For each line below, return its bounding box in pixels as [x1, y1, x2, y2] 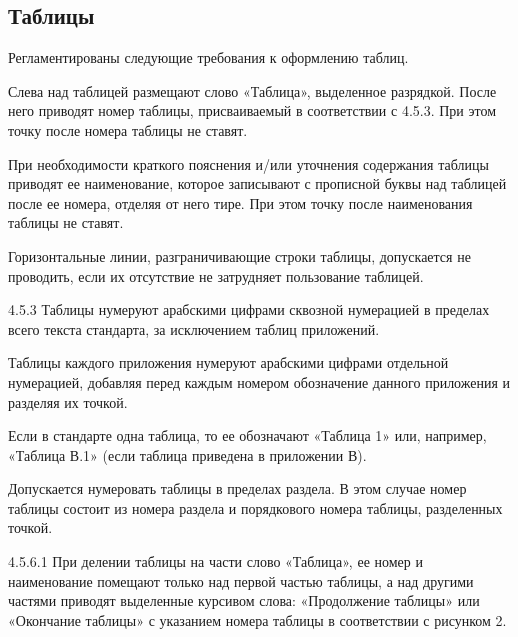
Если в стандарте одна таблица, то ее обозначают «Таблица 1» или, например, [8, 425, 487, 446]
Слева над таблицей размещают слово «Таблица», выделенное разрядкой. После [8, 80, 497, 101]
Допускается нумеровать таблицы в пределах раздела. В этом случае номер [8, 478, 467, 499]
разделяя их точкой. [8, 391, 128, 412]
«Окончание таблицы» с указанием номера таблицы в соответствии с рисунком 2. [8, 609, 507, 630]
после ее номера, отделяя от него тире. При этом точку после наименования [8, 192, 473, 213]
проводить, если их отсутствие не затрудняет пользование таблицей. [8, 265, 424, 286]
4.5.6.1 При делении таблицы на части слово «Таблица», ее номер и [8, 551, 423, 572]
